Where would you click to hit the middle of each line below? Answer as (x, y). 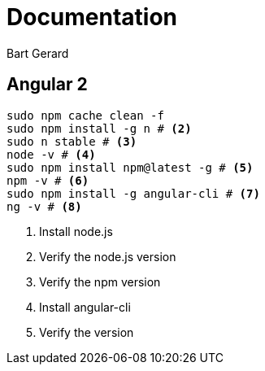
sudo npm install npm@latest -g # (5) (130, 167)
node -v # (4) (51, 154)
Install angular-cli (85, 307)
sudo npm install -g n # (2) (99, 128)
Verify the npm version (100, 282)
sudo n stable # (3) (72, 141)
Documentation (92, 17)
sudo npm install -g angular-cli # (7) (133, 193)
